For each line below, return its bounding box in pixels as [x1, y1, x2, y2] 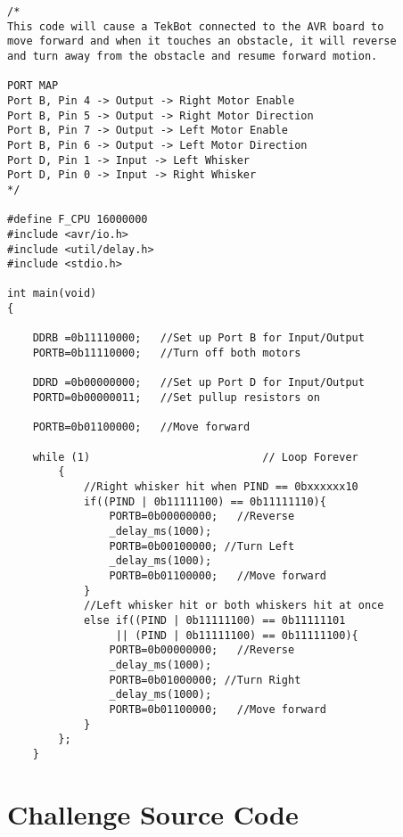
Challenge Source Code [7, 795, 299, 832]
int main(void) [7, 287, 97, 300]
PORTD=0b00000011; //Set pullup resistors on [32, 391, 320, 405]
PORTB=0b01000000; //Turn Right [109, 673, 301, 686]
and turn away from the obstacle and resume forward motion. [7, 49, 378, 62]
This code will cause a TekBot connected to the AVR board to [7, 20, 384, 33]
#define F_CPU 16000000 [7, 213, 148, 226]
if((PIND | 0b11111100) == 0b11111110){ [83, 495, 326, 508]
